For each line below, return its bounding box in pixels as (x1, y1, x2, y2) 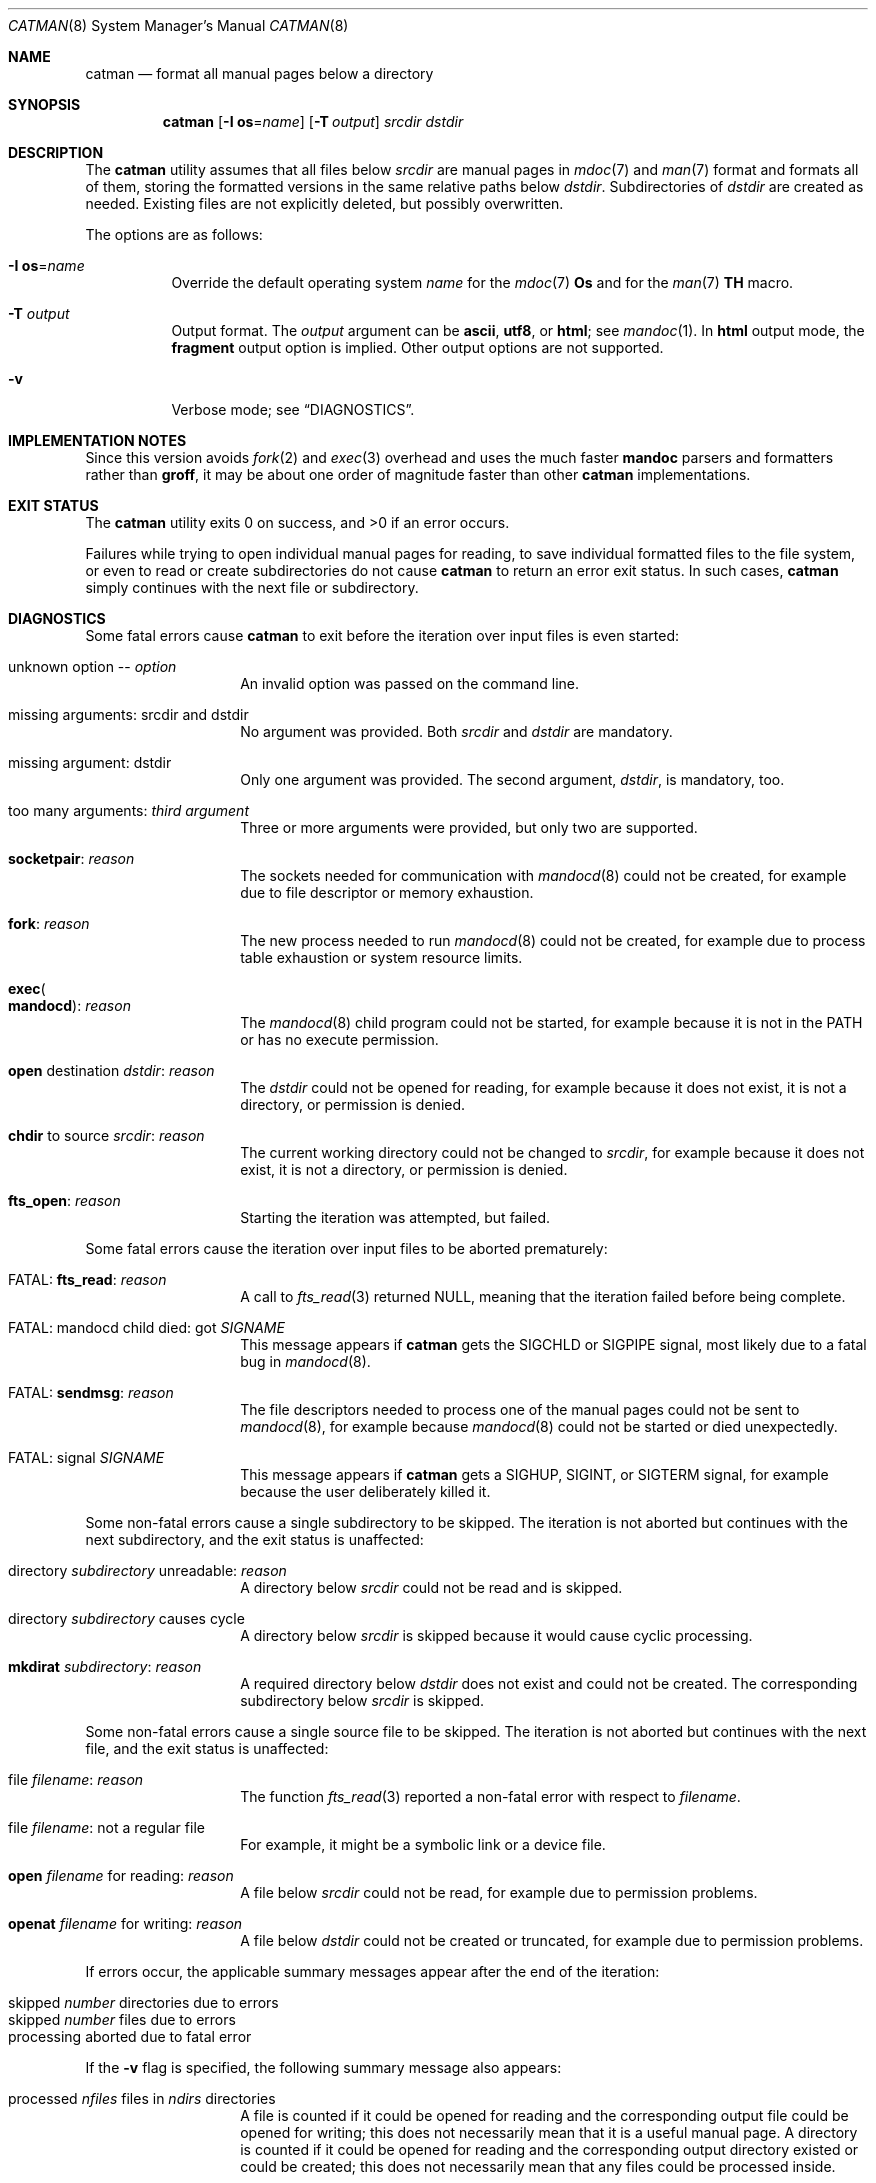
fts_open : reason (8, 1192, 121, 1209)
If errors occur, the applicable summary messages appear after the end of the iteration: (85, 1963, 660, 1980)
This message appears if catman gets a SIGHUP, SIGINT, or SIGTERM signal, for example (240, 1466, 829, 1483)
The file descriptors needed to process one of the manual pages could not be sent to (240, 1401, 800, 1418)
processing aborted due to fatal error (8, 2028, 252, 2045)
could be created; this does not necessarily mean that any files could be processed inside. (240, 2158, 836, 2175)
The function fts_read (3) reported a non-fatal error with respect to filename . (240, 1788, 741, 1805)
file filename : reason (8, 1771, 144, 1788)
